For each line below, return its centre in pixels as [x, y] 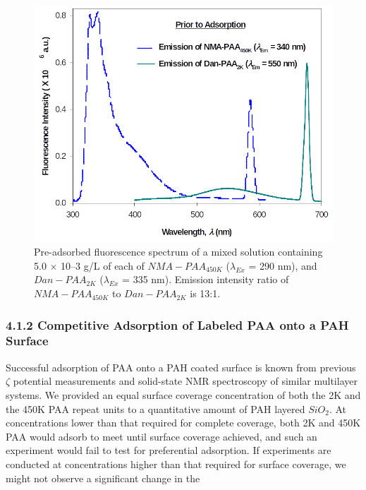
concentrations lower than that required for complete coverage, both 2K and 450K [183, 423]
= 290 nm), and [283, 265]
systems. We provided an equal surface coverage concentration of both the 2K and [183, 394]
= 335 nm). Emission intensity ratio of [206, 279]
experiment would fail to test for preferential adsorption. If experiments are [169, 450]
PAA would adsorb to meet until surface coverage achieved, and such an [161, 436]
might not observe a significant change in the [103, 478]
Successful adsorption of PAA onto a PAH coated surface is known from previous [181, 367]
